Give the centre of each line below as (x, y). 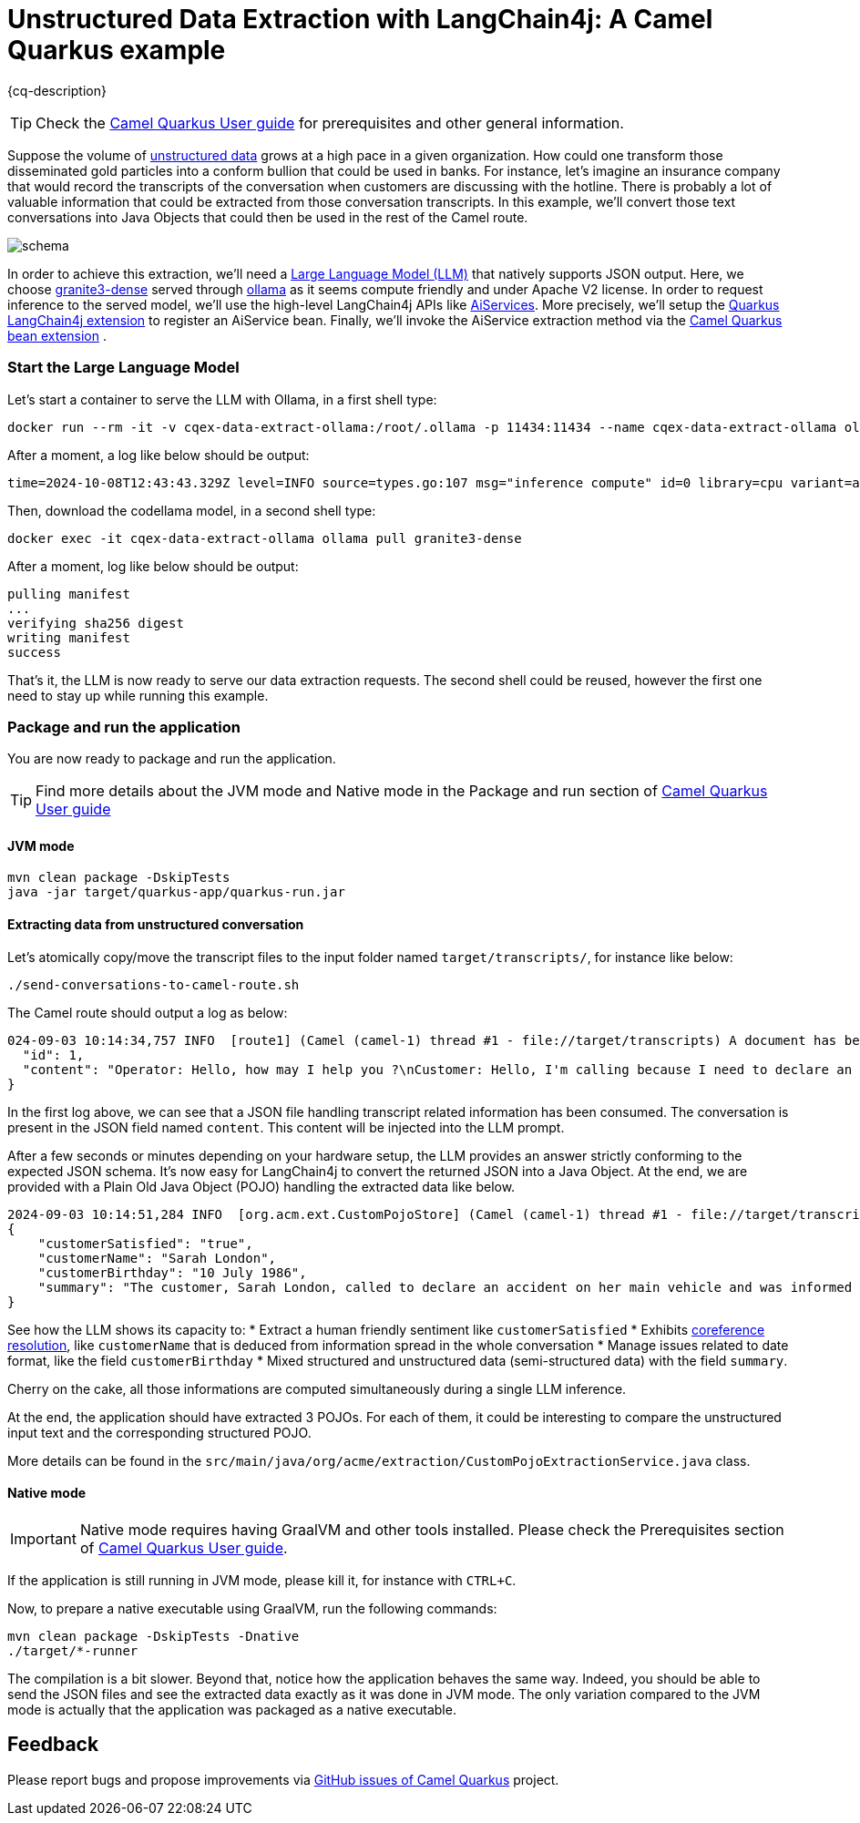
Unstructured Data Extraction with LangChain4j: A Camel (360, 19)
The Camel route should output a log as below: (148, 1012)
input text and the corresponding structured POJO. (159, 1432)
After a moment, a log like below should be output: (159, 455)
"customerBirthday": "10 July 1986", (172, 1272)
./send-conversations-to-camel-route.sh (154, 984)
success (35, 652)
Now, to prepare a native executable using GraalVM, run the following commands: (252, 1608)
